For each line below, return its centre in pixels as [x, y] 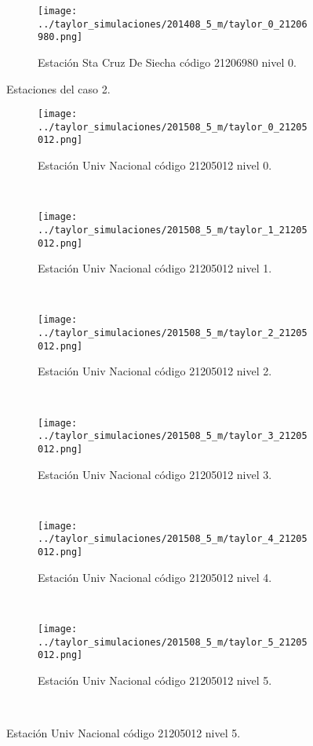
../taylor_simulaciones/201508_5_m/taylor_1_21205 [173, 230]
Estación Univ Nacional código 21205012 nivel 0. [155, 165]
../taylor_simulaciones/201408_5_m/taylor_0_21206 [173, 24]
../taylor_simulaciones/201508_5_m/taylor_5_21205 [173, 642]
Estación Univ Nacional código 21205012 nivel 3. [155, 474]
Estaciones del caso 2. [58, 88]
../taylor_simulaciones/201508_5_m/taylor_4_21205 [173, 539]
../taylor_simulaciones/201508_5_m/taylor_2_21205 [173, 333]
